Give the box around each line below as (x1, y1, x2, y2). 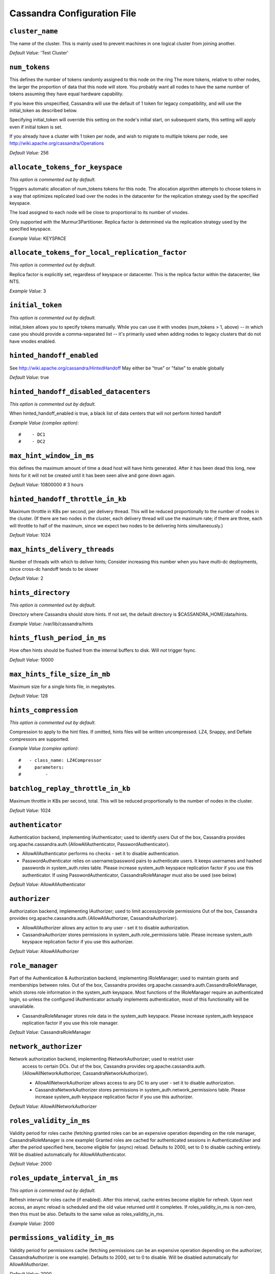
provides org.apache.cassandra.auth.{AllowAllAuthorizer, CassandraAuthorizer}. (9, 915, 178, 921)
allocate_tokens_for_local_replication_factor (9, 249, 187, 257)
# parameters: (18, 764, 65, 771)
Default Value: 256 (9, 149, 49, 155)
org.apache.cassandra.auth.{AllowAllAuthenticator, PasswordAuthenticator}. (9, 841, 170, 847)
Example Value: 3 (9, 288, 46, 294)
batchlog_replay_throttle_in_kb (9, 785, 131, 793)
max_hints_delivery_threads (9, 545, 115, 554)
